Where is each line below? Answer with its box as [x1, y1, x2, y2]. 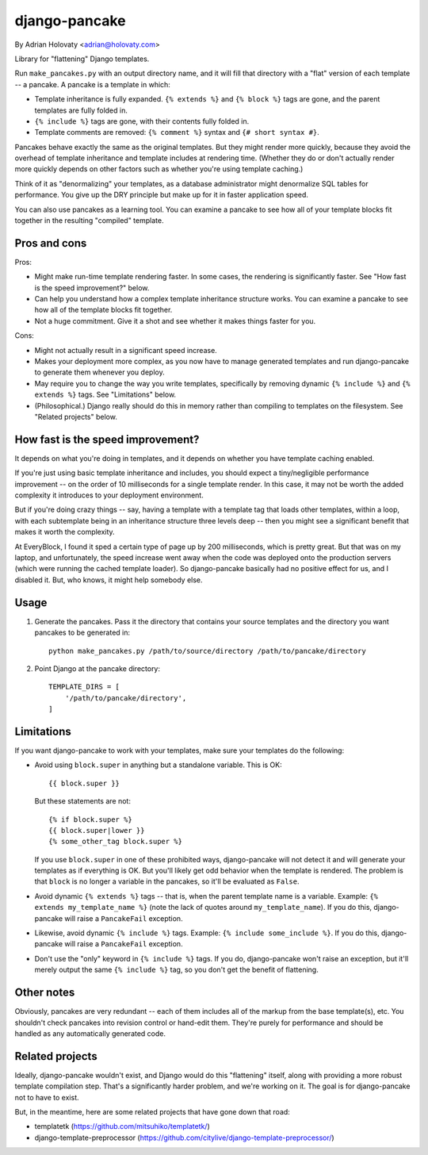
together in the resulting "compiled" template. [14, 216, 164, 225]
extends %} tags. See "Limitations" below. [34, 389, 177, 400]
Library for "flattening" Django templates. [14, 54, 150, 63]
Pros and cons [14, 236, 87, 250]
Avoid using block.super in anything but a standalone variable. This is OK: [34, 760, 282, 769]
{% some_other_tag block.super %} [48, 837, 182, 846]
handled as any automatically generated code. [14, 1028, 166, 1038]
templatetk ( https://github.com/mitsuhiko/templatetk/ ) [34, 1122, 210, 1131]
